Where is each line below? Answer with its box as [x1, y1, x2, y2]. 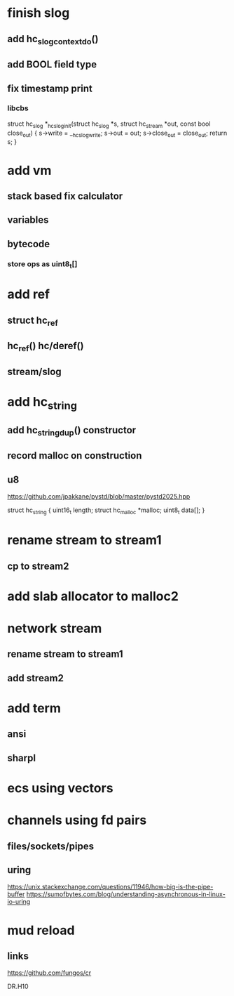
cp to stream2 [7, 560, 69, 572]
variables [7, 214, 49, 226]
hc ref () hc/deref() [7, 340, 84, 354]
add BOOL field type [7, 58, 97, 71]
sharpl [7, 752, 36, 764]
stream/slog [7, 365, 62, 377]
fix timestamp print [7, 82, 92, 94]
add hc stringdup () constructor [7, 424, 137, 438]
